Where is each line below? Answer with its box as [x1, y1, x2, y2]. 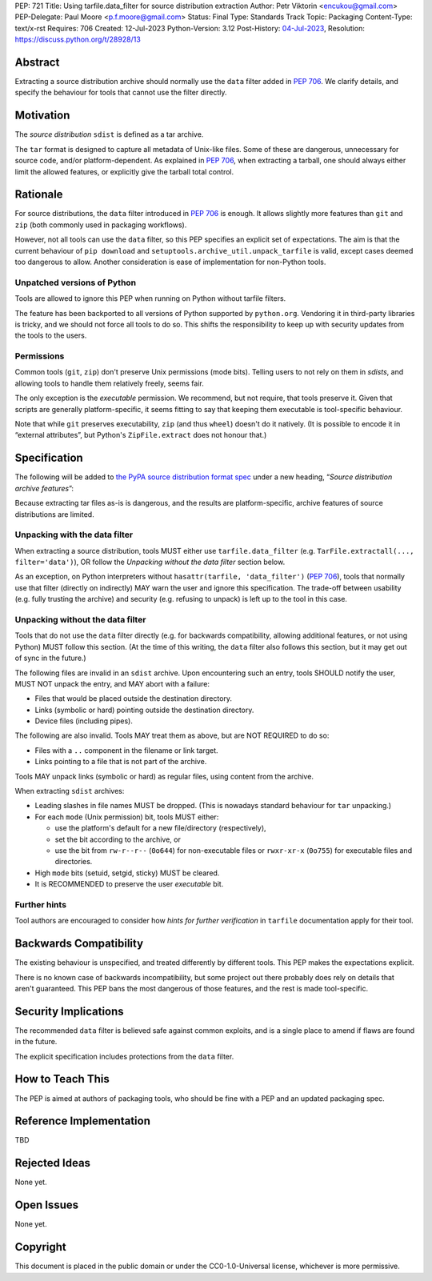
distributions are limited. [14, 509, 95, 519]
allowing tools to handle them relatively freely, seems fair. [14, 378, 204, 388]
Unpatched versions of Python [14, 277, 137, 288]
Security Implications [14, 1004, 124, 1018]
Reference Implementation [14, 1115, 151, 1128]
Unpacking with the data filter [14, 529, 134, 540]
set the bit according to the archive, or [54, 835, 182, 844]
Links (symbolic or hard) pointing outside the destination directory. [34, 705, 254, 715]
